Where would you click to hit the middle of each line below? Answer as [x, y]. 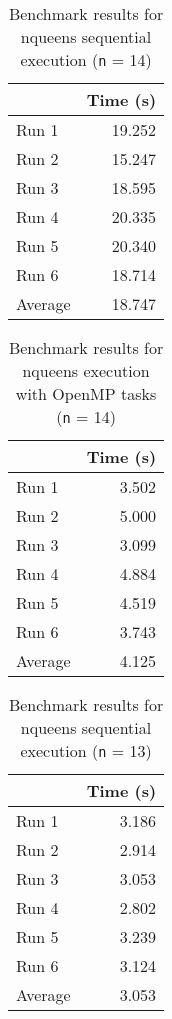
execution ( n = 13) [86, 750]
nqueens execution [86, 370]
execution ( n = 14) [86, 59]
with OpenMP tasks [86, 393]
